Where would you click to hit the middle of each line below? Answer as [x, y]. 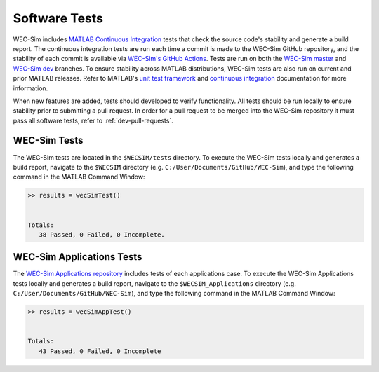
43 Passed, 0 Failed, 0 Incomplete [100, 351]
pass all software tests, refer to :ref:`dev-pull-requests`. [93, 120]
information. [31, 88]
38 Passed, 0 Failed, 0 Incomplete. [102, 234]
